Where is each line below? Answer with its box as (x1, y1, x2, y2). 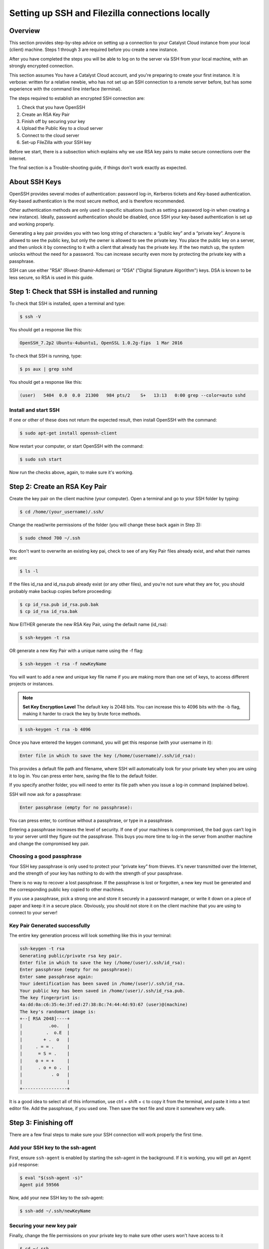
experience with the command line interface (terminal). (9, 86, 122, 92)
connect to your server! (9, 910, 57, 916)
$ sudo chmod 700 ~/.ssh (19, 535, 81, 541)
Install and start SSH (9, 406, 60, 413)
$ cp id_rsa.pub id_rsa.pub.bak (19, 602, 99, 607)
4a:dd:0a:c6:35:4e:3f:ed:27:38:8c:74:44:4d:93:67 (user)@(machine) (19, 1002, 188, 1008)
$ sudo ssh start (19, 457, 62, 462)
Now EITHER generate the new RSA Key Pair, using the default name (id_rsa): (9, 621, 168, 627)
